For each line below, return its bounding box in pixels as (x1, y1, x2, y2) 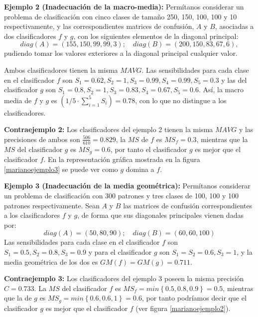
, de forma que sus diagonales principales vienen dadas (77, 210, 244, 220)
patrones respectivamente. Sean (4, 200, 100, 210)
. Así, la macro (199, 84, 244, 95)
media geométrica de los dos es (4, 256, 98, 267)
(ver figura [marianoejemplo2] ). (135, 303, 231, 313)
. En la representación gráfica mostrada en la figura (43, 154, 200, 164)
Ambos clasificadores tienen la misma (4, 64, 118, 75)
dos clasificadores (4, 30, 56, 41)
